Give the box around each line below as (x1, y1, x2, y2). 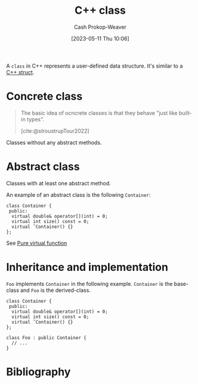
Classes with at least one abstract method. (6, 179, 112, 187)
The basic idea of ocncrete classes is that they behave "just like (20, 109, 178, 117)
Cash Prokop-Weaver (73, 23, 127, 31)
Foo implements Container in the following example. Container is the (6, 280, 173, 287)
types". (26, 115, 45, 123)
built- (178, 109, 192, 117)
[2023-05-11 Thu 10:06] (71, 35, 129, 42)
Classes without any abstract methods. (6, 139, 103, 146)
